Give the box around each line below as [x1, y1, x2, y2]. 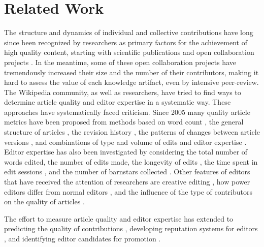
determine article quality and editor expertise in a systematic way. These [4, 97, 231, 107]
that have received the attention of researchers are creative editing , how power [4, 176, 250, 187]
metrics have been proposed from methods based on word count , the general [4, 116, 244, 127]
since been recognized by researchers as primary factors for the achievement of [4, 37, 247, 47]
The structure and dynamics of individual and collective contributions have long [4, 27, 253, 38]
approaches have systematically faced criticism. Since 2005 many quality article [4, 106, 250, 117]
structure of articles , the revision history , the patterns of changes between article [4, 127, 260, 137]
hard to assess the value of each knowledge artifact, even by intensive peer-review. [4, 77, 259, 87]
